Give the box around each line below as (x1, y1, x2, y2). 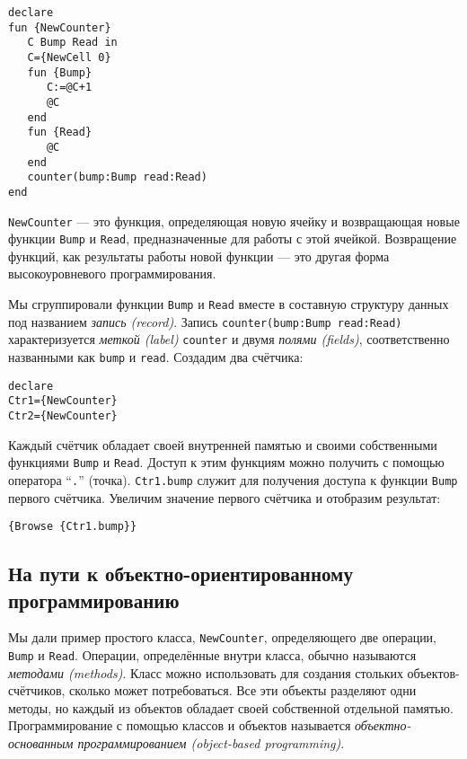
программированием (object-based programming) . (77, 734, 345, 753)
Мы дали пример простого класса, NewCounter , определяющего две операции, (8, 628, 437, 647)
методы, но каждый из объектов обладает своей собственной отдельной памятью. (8, 698, 454, 717)
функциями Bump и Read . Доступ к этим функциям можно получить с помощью (8, 453, 445, 472)
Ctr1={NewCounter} (8, 394, 118, 408)
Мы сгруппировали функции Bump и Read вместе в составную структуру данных (8, 295, 449, 313)
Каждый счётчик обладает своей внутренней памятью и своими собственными (8, 435, 437, 454)
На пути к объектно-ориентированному (8, 560, 353, 587)
